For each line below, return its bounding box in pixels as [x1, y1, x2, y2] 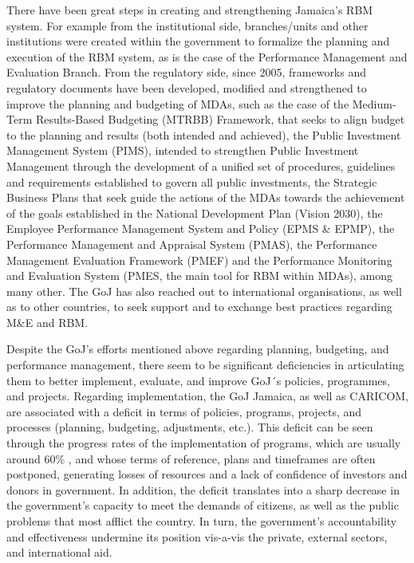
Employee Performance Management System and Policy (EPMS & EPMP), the [6, 220, 395, 237]
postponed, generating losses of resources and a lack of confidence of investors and [6, 466, 408, 482]
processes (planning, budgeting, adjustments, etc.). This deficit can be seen [6, 419, 373, 435]
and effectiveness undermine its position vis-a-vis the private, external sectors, [6, 528, 388, 545]
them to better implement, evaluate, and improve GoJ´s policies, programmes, [6, 372, 390, 388]
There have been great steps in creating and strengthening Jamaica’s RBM [6, 2, 373, 18]
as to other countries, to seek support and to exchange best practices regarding [6, 298, 392, 315]
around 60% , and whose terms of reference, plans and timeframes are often [6, 450, 376, 467]
